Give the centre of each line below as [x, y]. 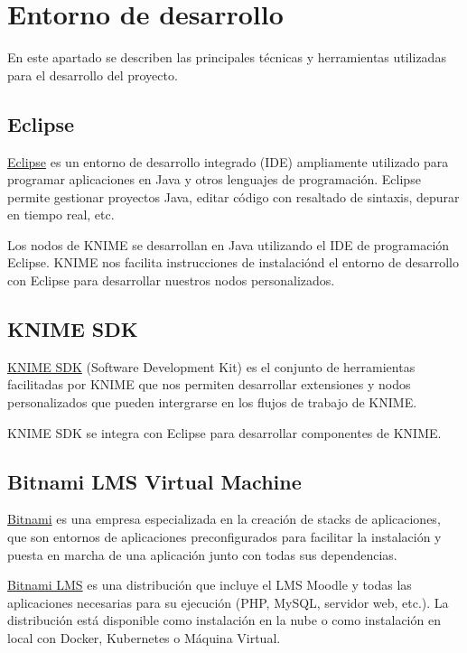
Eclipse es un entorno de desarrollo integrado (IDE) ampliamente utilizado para [228, 161]
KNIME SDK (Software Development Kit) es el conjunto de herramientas [211, 366]
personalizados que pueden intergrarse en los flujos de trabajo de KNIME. [212, 402]
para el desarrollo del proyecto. [93, 75]
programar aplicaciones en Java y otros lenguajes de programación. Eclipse [214, 179]
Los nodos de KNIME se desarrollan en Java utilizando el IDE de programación [229, 244]
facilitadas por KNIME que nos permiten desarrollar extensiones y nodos [209, 384]
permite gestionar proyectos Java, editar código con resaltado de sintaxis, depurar [233, 196]
